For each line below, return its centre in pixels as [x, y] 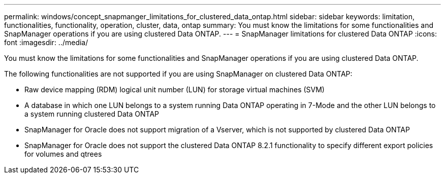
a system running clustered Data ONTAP [92, 114]
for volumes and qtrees [63, 154]
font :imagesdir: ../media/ [46, 42]
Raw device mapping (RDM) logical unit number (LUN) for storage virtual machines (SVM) [174, 90]
